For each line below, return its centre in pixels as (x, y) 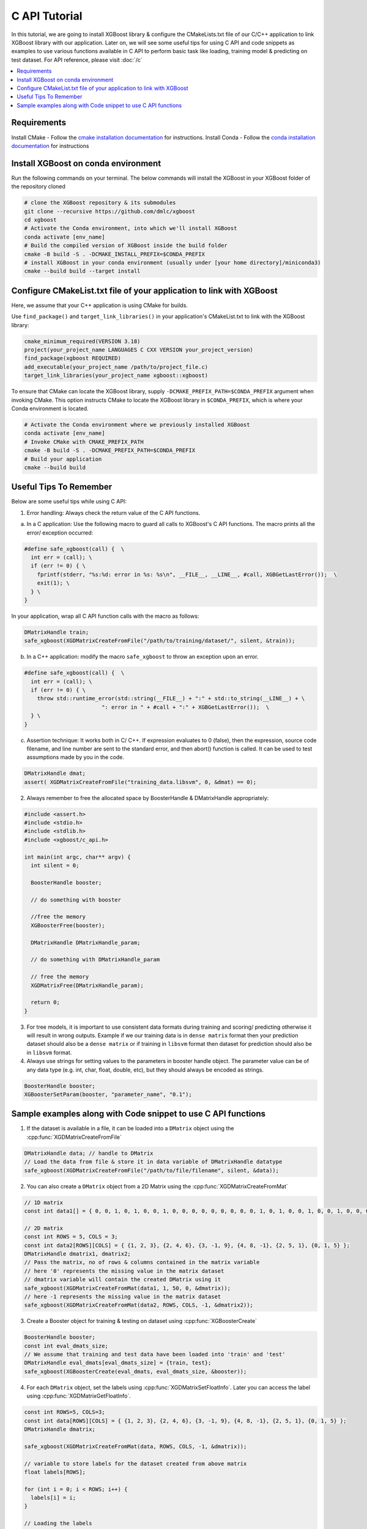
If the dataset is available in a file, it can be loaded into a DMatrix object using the (131, 1128)
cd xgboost (40, 220)
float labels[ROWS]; (55, 1472)
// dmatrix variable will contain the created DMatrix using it (123, 1279)
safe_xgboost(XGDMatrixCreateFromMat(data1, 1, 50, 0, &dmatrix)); (128, 1288)
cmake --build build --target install (82, 271)
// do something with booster (76, 900)
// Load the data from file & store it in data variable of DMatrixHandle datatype (153, 1162)
